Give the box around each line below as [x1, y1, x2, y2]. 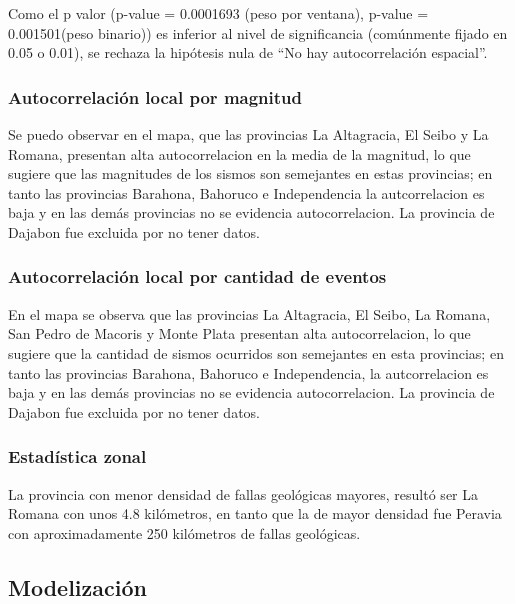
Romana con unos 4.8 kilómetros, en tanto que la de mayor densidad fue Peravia [8, 503, 502, 524]
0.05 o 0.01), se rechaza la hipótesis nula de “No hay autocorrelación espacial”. [8, 42, 488, 63]
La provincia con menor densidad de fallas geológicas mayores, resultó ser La [8, 483, 479, 504]
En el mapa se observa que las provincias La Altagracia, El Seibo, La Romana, [8, 303, 491, 324]
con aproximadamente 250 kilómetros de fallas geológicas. [8, 522, 361, 543]
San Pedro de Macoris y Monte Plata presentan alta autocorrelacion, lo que [8, 323, 471, 344]
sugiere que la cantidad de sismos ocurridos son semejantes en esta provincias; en [8, 342, 504, 363]
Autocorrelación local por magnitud [8, 84, 303, 109]
